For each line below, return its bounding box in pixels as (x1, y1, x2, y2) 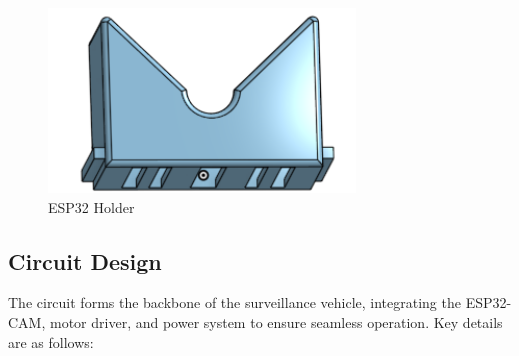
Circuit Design (8, 245, 162, 276)
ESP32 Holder (48, 196, 135, 217)
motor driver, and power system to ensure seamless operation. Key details (49, 311, 503, 332)
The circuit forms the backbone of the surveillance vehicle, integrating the (8, 292, 461, 313)
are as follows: (8, 331, 94, 352)
